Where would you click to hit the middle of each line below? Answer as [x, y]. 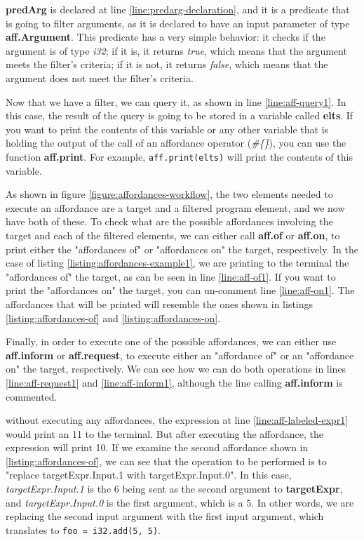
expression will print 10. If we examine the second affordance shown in [157, 447]
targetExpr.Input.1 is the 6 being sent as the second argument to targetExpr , [174, 489]
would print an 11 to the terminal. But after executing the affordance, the [165, 433]
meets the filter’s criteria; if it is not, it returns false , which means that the [167, 64]
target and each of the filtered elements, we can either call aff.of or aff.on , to [173, 235]
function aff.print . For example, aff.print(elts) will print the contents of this [179, 156]
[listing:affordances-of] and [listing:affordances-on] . [113, 318]
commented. [32, 396]
